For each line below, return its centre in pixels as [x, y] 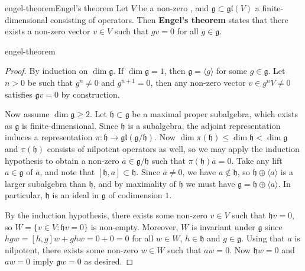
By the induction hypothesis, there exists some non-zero [106, 214]
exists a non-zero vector [48, 31]
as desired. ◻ [109, 261]
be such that [50, 82]
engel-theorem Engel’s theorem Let [66, 8]
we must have [210, 183]
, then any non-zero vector [198, 82]
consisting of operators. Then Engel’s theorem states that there [169, 19]
